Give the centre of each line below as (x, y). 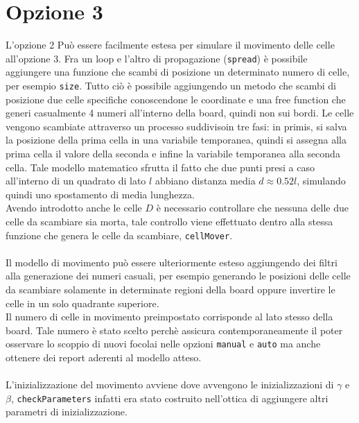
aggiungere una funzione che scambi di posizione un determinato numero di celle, (178, 72)
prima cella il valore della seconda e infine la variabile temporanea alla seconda (173, 153)
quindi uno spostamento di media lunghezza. (100, 194)
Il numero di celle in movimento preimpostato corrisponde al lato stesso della (169, 317)
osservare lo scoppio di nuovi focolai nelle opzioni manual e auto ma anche (163, 344)
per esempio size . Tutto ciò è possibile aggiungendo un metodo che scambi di (171, 85)
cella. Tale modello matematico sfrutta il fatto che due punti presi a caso (160, 167)
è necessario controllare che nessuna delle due (253, 208)
